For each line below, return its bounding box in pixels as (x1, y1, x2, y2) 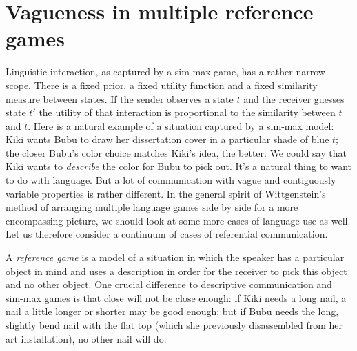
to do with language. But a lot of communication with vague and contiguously (6, 173, 336, 187)
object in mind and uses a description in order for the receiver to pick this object (6, 263, 347, 278)
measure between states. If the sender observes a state (6, 91, 234, 106)
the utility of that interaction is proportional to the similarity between (39, 105, 336, 120)
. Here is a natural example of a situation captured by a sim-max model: (28, 118, 334, 133)
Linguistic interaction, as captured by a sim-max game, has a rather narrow (6, 64, 325, 79)
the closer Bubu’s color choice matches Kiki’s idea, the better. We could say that (6, 145, 347, 160)
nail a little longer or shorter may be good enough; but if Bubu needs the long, (6, 304, 339, 319)
